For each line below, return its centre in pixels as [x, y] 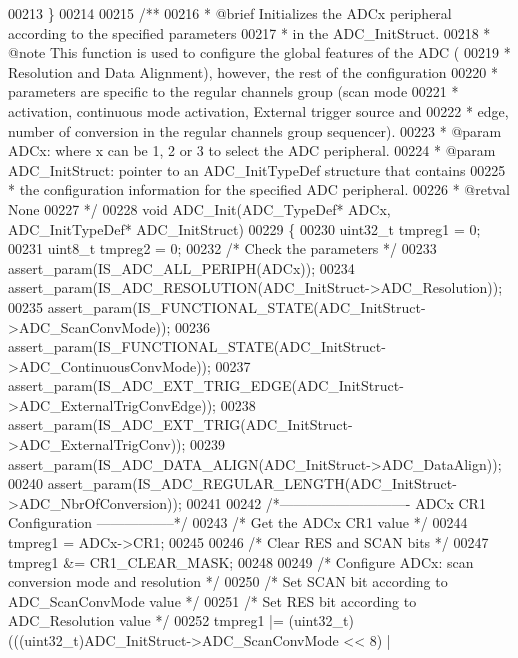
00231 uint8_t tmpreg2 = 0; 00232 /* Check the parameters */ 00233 [222, 248]
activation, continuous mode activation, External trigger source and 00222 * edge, [258, 110]
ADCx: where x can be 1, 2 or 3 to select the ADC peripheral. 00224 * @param [252, 150]
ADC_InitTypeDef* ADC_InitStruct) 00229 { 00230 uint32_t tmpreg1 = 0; [244, 228]
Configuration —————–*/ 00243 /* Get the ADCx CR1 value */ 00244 [238, 522]
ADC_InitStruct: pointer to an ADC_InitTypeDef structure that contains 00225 [257, 169]
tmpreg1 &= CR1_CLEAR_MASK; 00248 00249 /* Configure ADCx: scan [241, 561]
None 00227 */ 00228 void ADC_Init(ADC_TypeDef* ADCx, [199, 208]
